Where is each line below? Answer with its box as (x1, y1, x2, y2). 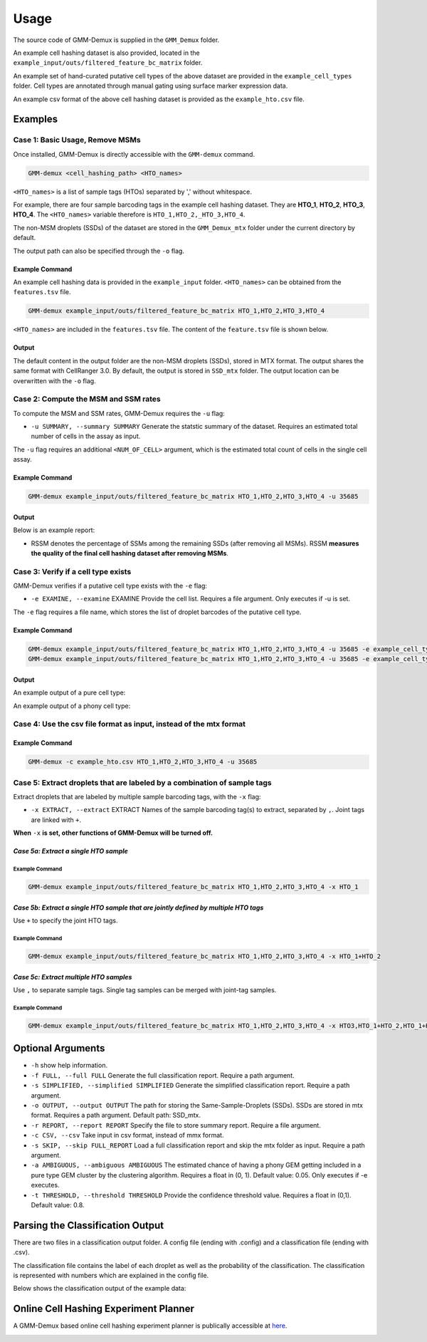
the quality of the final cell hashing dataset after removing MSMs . (31, 548, 229, 557)
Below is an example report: (13, 526, 95, 534)
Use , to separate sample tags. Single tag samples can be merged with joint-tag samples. (13, 985, 277, 994)
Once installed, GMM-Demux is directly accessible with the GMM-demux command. (13, 150, 255, 158)
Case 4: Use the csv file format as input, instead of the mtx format (13, 719, 246, 729)
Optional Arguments (13, 1042, 105, 1054)
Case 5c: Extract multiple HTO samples (13, 972, 132, 981)
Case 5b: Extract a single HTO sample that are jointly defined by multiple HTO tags (13, 903, 264, 912)
